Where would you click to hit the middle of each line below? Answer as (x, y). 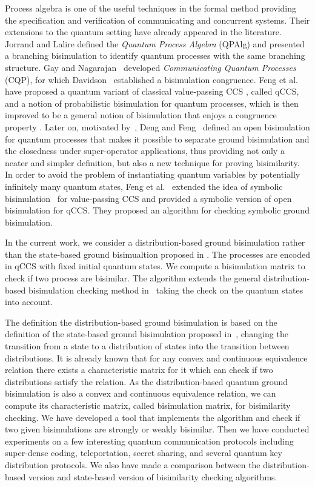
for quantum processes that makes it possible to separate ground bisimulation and (157, 139)
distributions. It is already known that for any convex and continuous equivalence (156, 358)
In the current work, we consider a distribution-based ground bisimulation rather (155, 242)
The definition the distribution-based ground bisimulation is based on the (141, 322)
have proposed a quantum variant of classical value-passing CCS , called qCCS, (152, 91)
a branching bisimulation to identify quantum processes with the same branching (155, 55)
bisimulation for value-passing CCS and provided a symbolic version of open (148, 198)
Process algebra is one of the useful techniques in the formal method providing (151, 8)
